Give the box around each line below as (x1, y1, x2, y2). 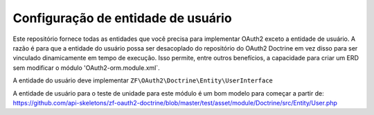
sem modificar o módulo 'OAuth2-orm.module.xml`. (12, 63, 161, 72)
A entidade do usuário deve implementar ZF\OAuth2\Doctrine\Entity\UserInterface (12, 76, 274, 85)
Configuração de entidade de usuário (12, 10, 232, 26)
